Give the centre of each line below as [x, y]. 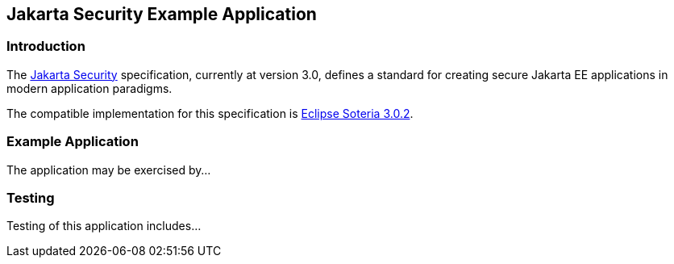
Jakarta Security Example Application [162, 14]
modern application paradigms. [89, 88]
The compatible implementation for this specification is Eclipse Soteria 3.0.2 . [210, 113]
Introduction [46, 46]
